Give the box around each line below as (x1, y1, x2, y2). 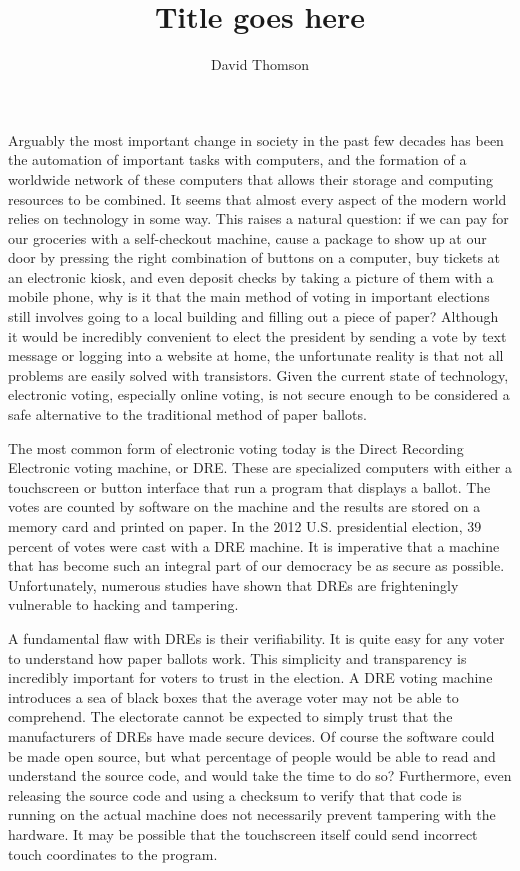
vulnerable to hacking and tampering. (8, 594, 239, 615)
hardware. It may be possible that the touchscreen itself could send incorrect (8, 823, 478, 844)
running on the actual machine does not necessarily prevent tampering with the (8, 804, 496, 825)
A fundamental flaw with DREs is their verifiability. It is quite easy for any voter (8, 627, 505, 648)
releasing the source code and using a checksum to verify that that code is (8, 784, 462, 805)
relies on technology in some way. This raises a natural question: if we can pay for (8, 208, 509, 229)
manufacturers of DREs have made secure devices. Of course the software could (8, 725, 495, 746)
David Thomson (211, 54, 309, 75)
